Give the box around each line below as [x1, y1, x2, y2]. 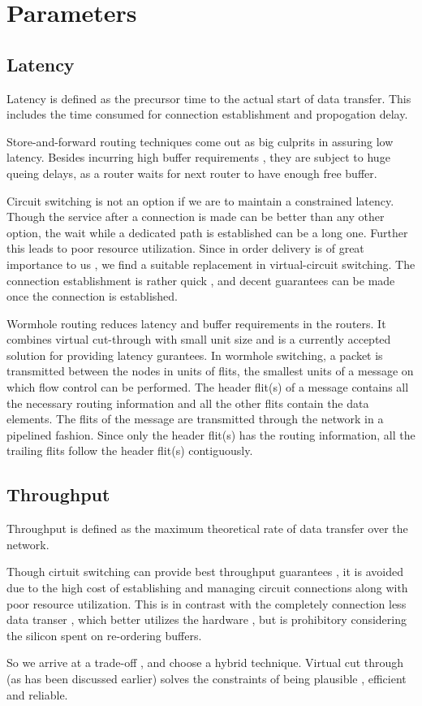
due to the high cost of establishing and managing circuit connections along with [6, 579, 408, 596]
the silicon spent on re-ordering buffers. [6, 626, 202, 643]
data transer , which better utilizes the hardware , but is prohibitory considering [6, 611, 407, 628]
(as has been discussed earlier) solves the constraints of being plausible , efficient [6, 670, 407, 687]
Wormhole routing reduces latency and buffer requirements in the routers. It [6, 314, 386, 331]
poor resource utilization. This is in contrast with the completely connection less [6, 595, 407, 612]
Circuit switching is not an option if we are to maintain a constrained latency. [6, 192, 394, 209]
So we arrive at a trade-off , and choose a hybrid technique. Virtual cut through [6, 654, 404, 671]
